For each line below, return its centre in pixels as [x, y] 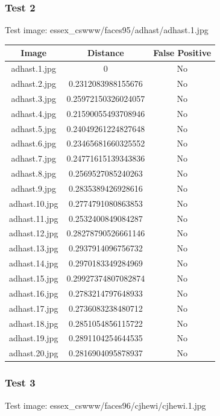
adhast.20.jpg [34, 353]
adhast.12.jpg [34, 233]
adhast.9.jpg [33, 188]
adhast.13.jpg [34, 248]
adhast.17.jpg [34, 308]
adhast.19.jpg [34, 338]
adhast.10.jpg [34, 203]
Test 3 [20, 383]
